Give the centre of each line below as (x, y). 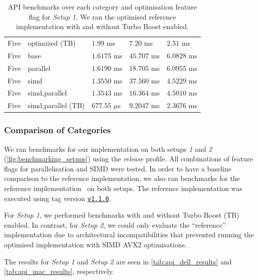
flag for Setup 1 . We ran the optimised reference (102, 16)
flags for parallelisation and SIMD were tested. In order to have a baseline (118, 168)
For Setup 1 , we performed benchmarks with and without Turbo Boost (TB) (122, 215)
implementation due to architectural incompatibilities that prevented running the (129, 235)
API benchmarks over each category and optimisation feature (102, 7)
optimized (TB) (52, 43)
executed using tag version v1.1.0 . (58, 198)
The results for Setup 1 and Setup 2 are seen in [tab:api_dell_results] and (118, 261)
